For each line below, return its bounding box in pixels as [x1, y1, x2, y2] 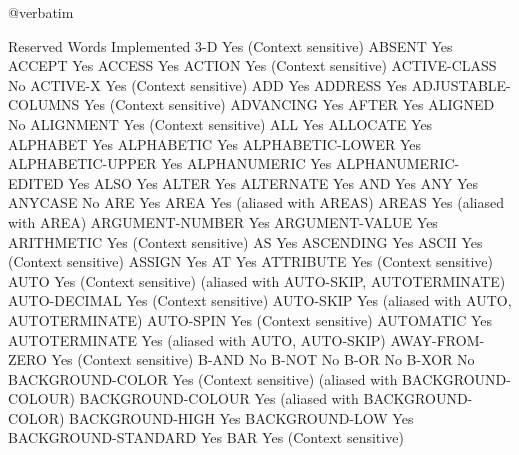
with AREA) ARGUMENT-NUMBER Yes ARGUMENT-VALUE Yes [8, 211, 438, 232]
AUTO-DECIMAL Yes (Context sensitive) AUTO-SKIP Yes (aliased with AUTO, [8, 290, 512, 311]
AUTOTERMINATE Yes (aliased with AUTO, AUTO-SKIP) [8, 329, 386, 350]
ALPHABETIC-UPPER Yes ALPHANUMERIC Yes [8, 153, 332, 174]
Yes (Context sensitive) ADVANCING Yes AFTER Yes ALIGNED [84, 94, 495, 115]
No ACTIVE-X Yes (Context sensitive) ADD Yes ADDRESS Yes [8, 74, 408, 95]
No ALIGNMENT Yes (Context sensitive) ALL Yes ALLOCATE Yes [8, 113, 433, 134]
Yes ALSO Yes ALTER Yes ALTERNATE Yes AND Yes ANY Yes [68, 172, 478, 193]
